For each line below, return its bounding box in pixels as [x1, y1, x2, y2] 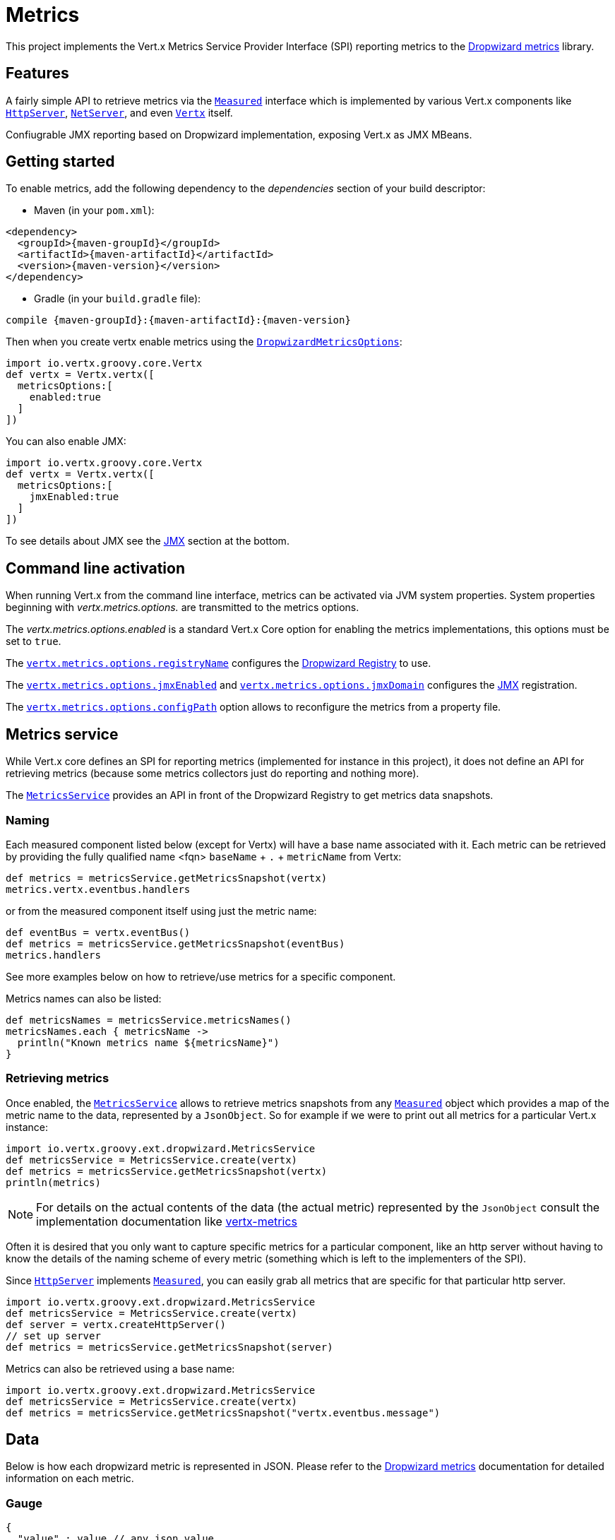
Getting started [6, 153, 115, 171]
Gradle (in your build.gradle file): [34, 292, 201, 305]
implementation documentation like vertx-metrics [36, 1214, 297, 1228]
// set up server [6, 1329, 101, 1341]
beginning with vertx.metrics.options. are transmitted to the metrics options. [6, 601, 359, 614]
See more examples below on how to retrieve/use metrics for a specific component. [6, 970, 396, 983]
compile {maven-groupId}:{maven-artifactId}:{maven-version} [6, 314, 351, 326]
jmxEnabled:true [29, 491, 119, 503]
